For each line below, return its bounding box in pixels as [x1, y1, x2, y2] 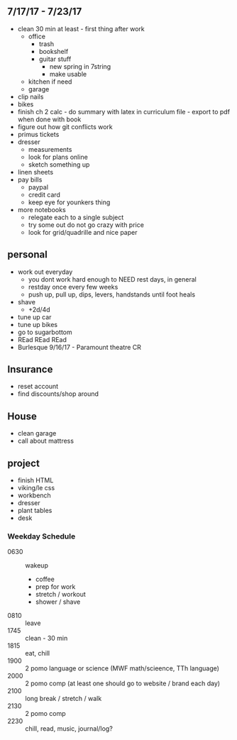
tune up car [17, 312, 52, 321]
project [7, 457, 40, 469]
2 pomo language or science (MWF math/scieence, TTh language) [25, 664, 220, 673]
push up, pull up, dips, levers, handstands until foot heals [28, 290, 196, 299]
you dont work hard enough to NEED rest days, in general [28, 275, 197, 283]
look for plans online [28, 153, 89, 161]
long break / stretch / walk [25, 695, 102, 703]
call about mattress [17, 436, 75, 446]
